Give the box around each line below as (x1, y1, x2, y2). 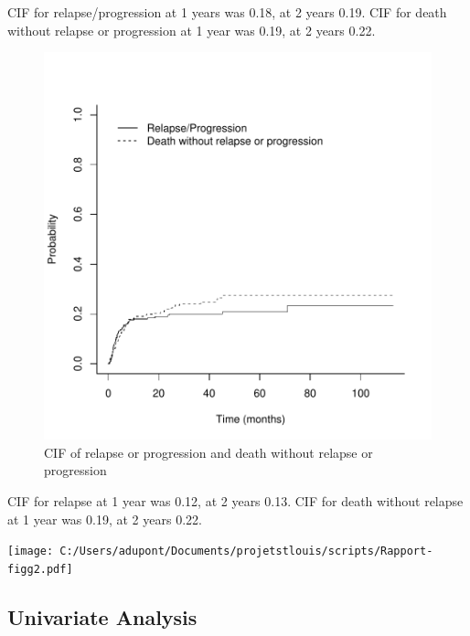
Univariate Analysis (7, 602, 198, 631)
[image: (7, 545, 54, 558)
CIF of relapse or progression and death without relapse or (44, 442, 373, 461)
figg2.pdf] (7, 562, 73, 576)
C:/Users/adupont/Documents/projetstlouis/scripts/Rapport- (59, 545, 433, 558)
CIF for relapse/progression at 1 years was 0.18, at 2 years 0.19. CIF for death (7, 3, 447, 21)
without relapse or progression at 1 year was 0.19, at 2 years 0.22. (7, 20, 376, 39)
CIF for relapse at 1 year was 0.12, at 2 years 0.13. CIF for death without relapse (7, 491, 464, 510)
